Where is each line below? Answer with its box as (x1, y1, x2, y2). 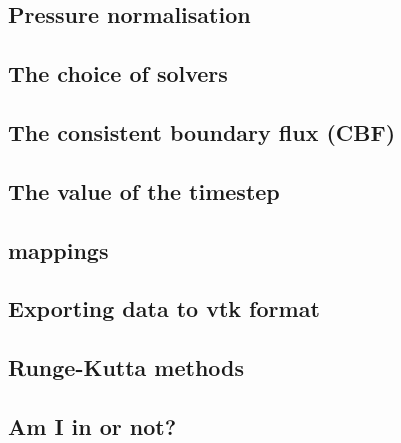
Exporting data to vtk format (8, 293, 320, 324)
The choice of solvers (8, 58, 228, 89)
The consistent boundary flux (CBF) (8, 116, 396, 147)
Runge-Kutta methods (8, 352, 245, 383)
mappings (8, 234, 109, 265)
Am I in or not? (8, 410, 177, 441)
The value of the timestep (8, 175, 280, 206)
